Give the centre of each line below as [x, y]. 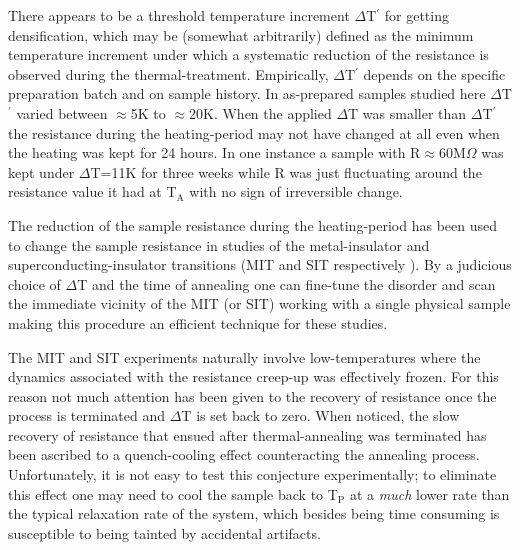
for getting [416, 15]
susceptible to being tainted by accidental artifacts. [164, 532]
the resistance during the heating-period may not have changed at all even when [254, 132]
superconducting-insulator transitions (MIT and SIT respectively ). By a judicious [260, 264]
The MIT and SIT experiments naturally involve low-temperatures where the [244, 356]
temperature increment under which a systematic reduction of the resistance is [248, 54]
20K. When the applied [260, 112]
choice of [34, 283]
